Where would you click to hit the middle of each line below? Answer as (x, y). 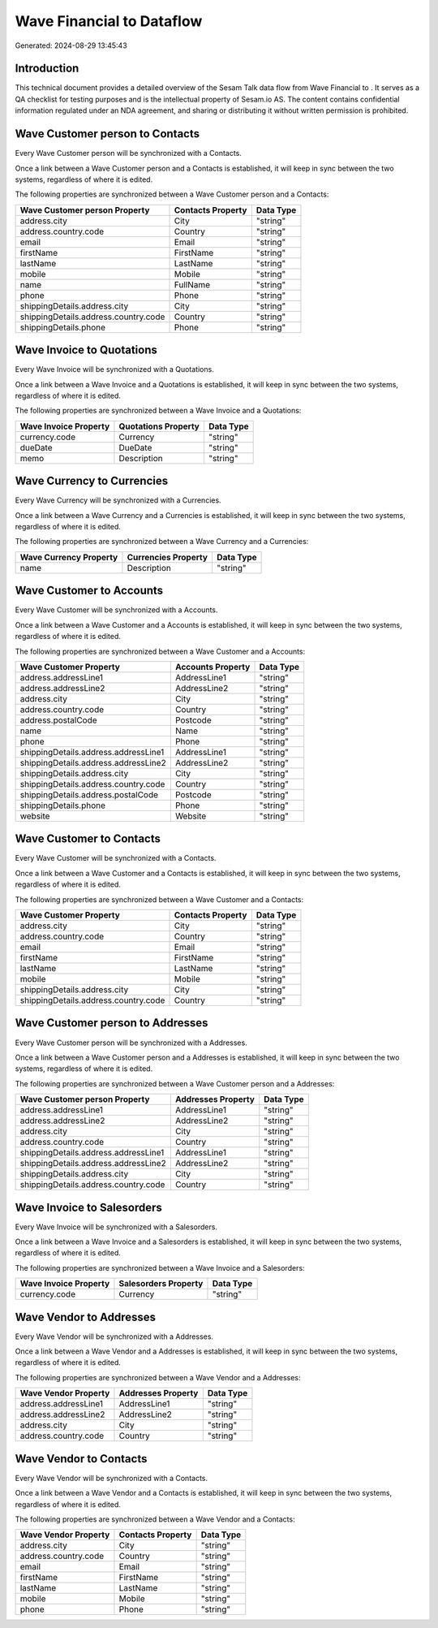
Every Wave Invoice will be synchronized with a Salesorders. (116, 1227)
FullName (192, 284)
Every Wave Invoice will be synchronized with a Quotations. (114, 369)
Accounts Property (213, 667)
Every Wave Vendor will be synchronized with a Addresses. (114, 1337)
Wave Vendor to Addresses (86, 1317)
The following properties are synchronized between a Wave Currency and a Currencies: (162, 542)
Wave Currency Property (69, 557)
